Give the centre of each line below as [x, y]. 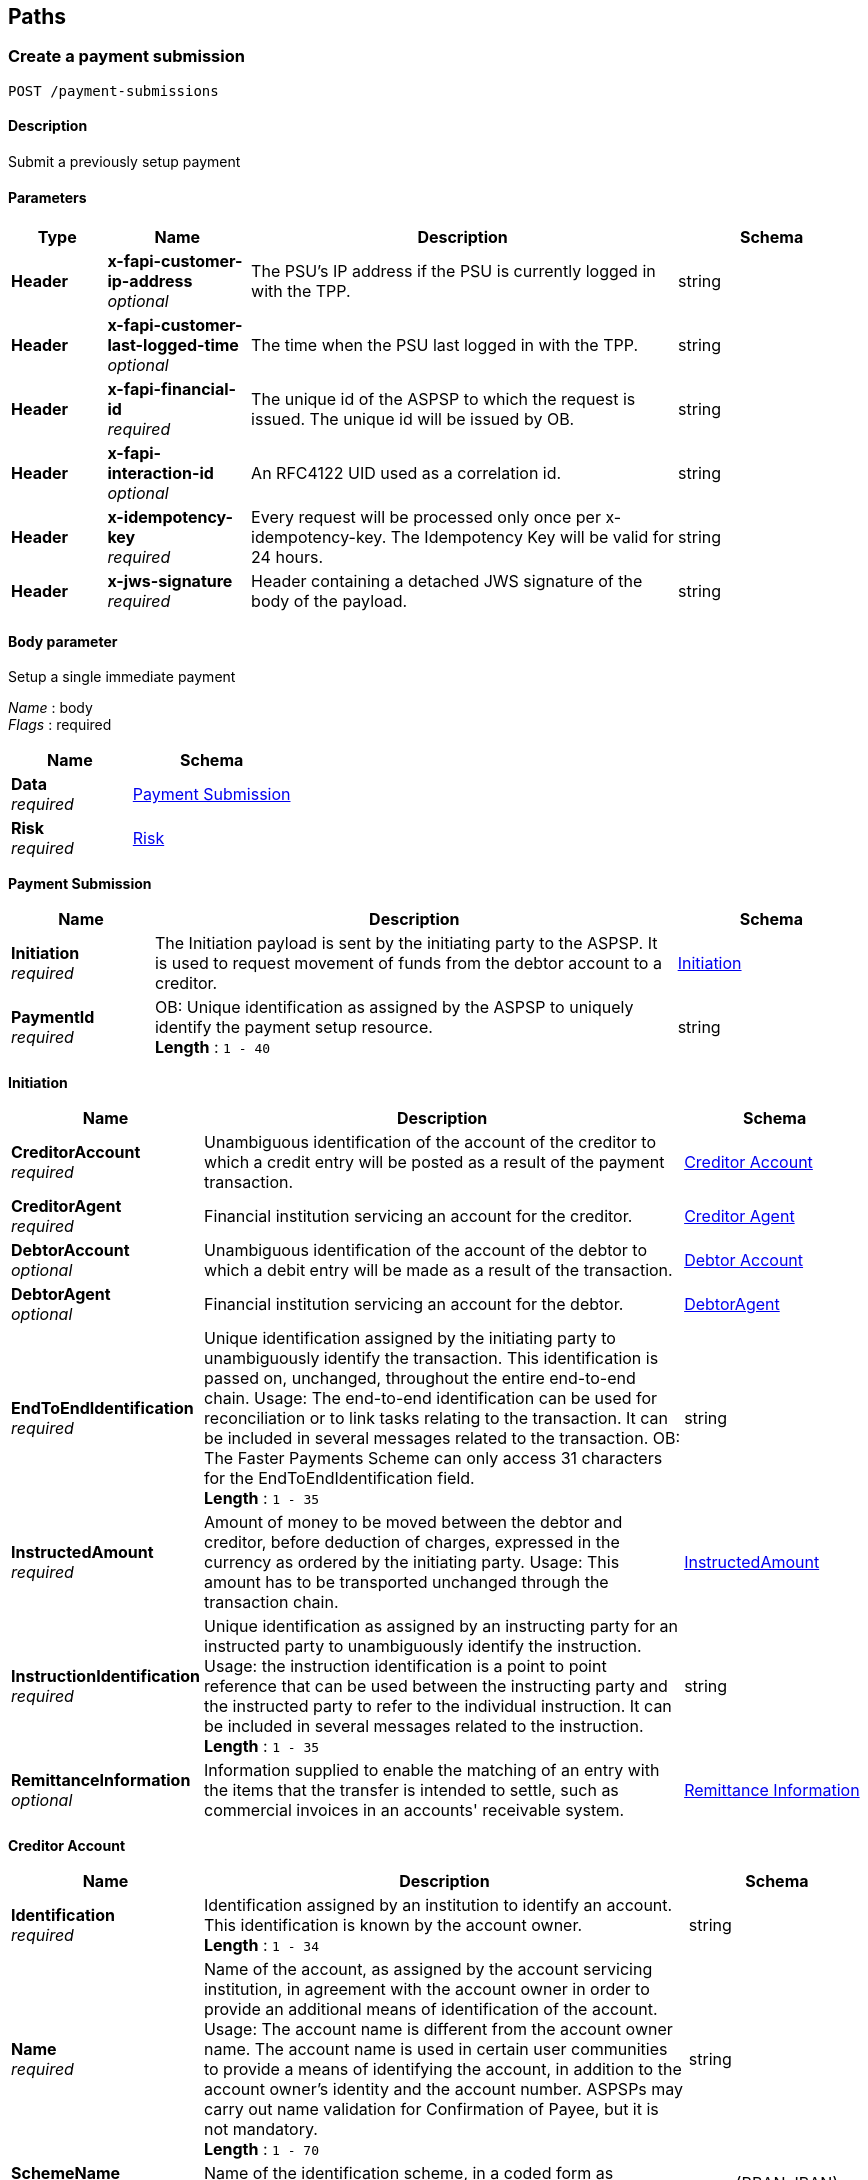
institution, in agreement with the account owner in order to [426, 1989]
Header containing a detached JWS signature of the [447, 581]
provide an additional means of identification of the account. [430, 2009]
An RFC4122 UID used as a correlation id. [406, 473]
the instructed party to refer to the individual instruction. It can [438, 1706]
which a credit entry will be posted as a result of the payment [434, 1162]
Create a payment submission [126, 56]
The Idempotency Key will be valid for [532, 537]
